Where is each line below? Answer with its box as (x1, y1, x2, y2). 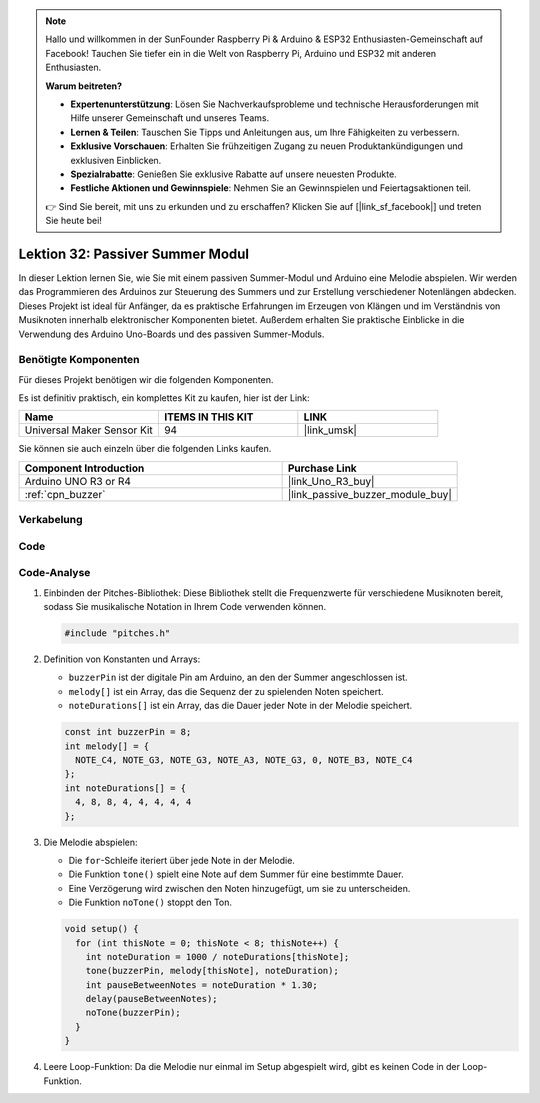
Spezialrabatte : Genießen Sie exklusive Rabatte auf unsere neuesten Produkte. (70, 168, 397, 180)
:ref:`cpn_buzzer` (24, 487, 106, 501)
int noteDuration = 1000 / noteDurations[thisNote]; (85, 951, 350, 962)
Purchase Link (287, 461, 357, 475)
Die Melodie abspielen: (43, 836, 139, 848)
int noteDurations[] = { (64, 782, 187, 794)
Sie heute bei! (45, 215, 102, 227)
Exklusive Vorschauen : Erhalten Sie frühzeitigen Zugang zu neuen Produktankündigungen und (70, 140, 464, 152)
